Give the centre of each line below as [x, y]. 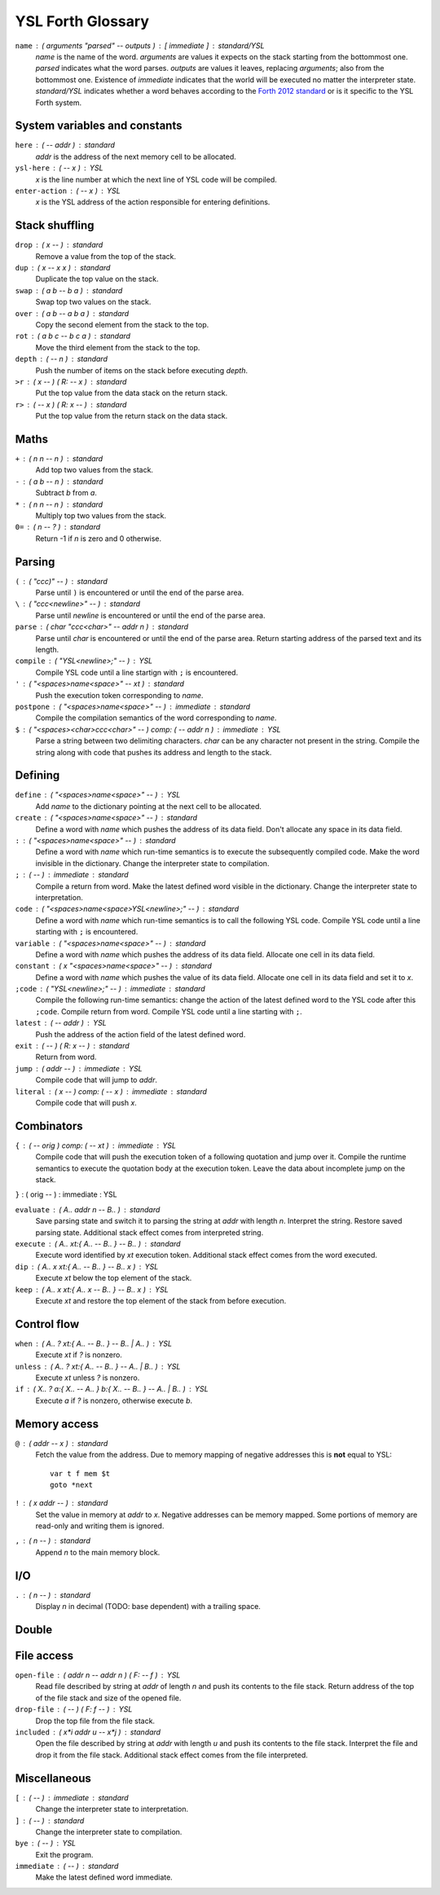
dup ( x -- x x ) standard [63, 268]
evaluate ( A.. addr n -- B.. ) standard [88, 1209]
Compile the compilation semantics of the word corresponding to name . [156, 718]
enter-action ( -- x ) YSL [68, 191]
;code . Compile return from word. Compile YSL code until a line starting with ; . [169, 1011]
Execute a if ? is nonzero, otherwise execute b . [114, 1400]
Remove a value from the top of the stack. [106, 256]
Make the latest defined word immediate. [104, 1877]
